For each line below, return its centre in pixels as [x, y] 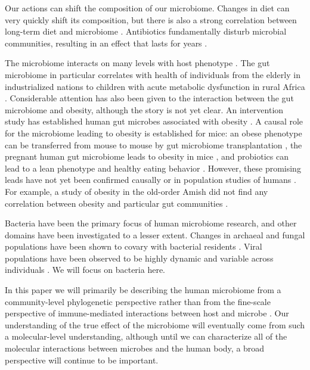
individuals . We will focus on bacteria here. [85, 270]
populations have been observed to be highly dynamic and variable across [139, 258]
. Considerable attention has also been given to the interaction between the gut [149, 98]
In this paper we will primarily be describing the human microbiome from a [143, 290]
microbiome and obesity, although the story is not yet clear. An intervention [144, 109]
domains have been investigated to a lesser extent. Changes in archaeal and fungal [155, 234]
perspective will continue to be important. [82, 360]
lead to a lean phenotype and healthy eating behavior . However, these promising [153, 168]
